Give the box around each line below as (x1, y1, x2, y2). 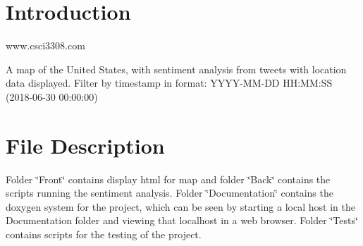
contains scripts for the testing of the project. (6, 227, 202, 241)
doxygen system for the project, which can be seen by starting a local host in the (6, 199, 355, 214)
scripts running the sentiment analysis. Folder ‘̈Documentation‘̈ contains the (6, 185, 333, 200)
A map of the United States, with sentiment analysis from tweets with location (6, 61, 347, 76)
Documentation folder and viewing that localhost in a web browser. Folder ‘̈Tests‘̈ (6, 213, 358, 228)
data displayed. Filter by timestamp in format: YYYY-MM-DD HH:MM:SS (6, 75, 333, 90)
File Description (6, 130, 165, 159)
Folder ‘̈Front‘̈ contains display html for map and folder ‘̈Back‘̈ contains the (6, 171, 331, 186)
